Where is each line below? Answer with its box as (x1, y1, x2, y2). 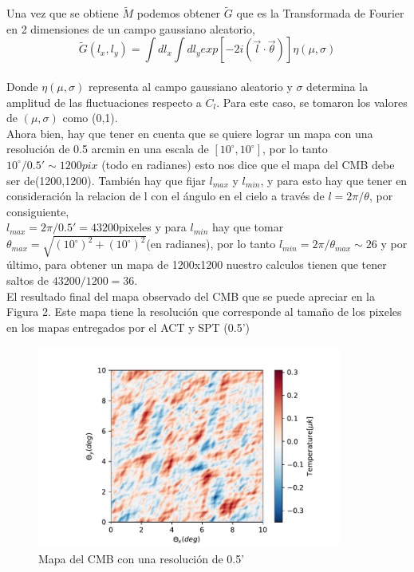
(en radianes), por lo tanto (146, 235, 276, 252)
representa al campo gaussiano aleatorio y (88, 78, 293, 94)
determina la (306, 78, 369, 94)
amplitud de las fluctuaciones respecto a (6, 93, 202, 110)
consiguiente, (6, 203, 69, 219)
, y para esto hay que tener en (260, 172, 408, 188)
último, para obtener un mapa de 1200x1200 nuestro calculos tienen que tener (6, 256, 387, 273)
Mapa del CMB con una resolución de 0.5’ (38, 550, 245, 566)
